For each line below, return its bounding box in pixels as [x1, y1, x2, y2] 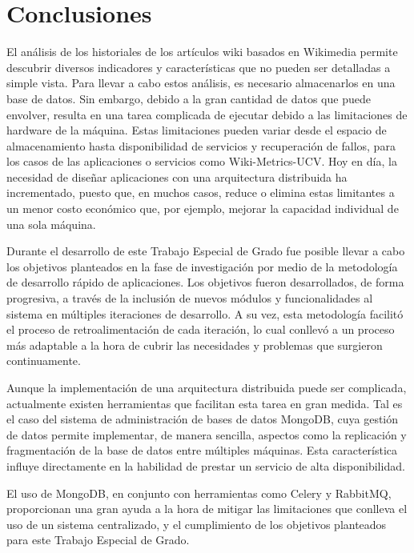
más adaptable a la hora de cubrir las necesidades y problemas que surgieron [6, 336, 383, 353]
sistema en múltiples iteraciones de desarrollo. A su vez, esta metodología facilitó [6, 305, 404, 322]
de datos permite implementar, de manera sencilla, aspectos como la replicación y [6, 426, 407, 443]
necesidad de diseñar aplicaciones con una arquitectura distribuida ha [6, 168, 348, 185]
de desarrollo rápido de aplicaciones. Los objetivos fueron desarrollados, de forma [6, 274, 404, 291]
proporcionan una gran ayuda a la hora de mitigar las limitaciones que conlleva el [6, 500, 408, 517]
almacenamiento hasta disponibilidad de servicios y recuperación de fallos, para [6, 137, 396, 154]
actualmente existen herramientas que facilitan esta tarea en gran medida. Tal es [6, 395, 403, 411]
